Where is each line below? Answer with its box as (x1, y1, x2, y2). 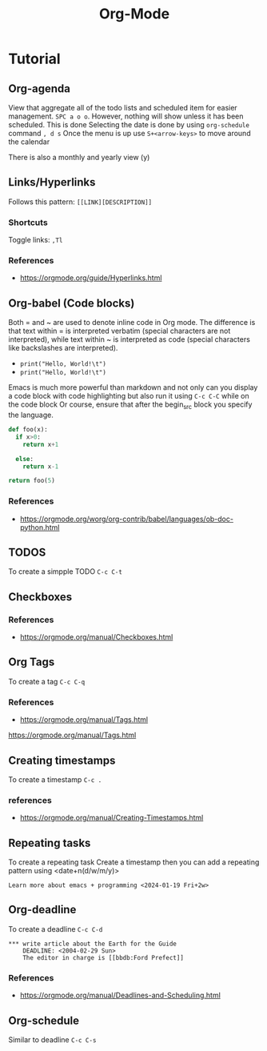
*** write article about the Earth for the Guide (8, 940, 177, 948)
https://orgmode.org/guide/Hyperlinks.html (19, 273, 162, 283)
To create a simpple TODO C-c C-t (8, 567, 122, 576)
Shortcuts (8, 217, 48, 228)
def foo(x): (8, 426, 48, 434)
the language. (8, 410, 54, 420)
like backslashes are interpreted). (8, 343, 118, 353)
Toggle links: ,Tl (8, 235, 63, 245)
